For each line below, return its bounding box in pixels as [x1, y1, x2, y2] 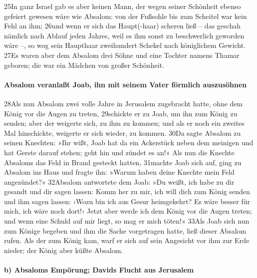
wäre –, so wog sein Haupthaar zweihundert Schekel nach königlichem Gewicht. [4, 40, 246, 50]
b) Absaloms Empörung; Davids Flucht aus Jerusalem [4, 265, 194, 275]
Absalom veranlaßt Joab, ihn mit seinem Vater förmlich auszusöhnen [4, 79, 247, 89]
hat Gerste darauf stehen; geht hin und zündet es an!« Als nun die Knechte [4, 147, 235, 157]
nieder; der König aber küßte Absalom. [4, 245, 123, 255]
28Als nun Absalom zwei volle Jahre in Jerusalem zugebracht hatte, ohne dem [4, 98, 243, 108]
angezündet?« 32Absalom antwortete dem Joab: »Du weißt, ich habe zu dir [4, 176, 235, 187]
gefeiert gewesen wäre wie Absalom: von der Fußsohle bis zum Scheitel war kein [4, 10, 247, 21]
